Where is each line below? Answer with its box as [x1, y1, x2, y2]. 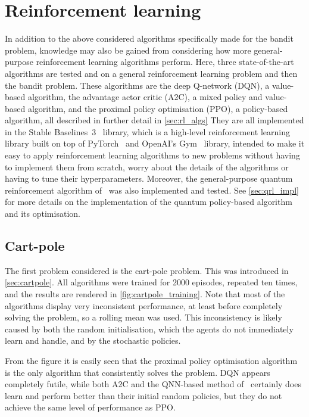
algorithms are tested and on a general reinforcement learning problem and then [5, 67, 298, 79]
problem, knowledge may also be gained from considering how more [5, 43, 251, 56]
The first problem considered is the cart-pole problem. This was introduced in [5, 264, 289, 276]
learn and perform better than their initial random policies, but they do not [5, 389, 282, 402]
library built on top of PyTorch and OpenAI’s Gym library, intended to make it [5, 137, 305, 150]
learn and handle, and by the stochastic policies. [5, 334, 181, 347]
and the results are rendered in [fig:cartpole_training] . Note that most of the [5, 288, 285, 300]
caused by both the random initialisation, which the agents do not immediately [5, 322, 294, 335]
